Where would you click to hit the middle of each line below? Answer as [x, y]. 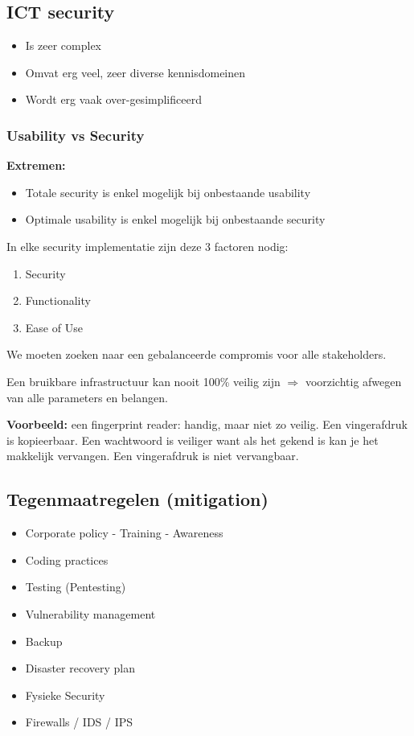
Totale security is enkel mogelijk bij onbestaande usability [168, 192]
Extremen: [36, 165]
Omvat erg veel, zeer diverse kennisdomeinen [135, 72]
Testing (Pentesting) [76, 587]
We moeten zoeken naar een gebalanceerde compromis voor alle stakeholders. [197, 354]
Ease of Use [54, 327]
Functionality [58, 300]
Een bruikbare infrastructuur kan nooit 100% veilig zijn [143, 381]
